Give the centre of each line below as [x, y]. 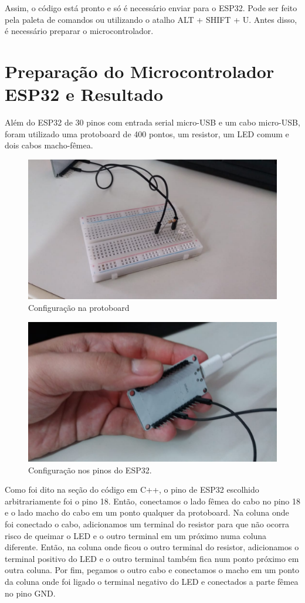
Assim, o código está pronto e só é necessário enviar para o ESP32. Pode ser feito [151, 8]
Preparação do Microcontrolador [140, 71]
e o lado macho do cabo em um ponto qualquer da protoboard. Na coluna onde [147, 512]
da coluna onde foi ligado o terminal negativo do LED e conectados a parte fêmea [152, 581]
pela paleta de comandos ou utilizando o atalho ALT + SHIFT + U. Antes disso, [151, 19]
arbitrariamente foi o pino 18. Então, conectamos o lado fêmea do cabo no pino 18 [152, 501]
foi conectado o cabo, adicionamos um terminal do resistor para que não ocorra [147, 524]
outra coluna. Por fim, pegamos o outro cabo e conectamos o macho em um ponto [152, 570]
